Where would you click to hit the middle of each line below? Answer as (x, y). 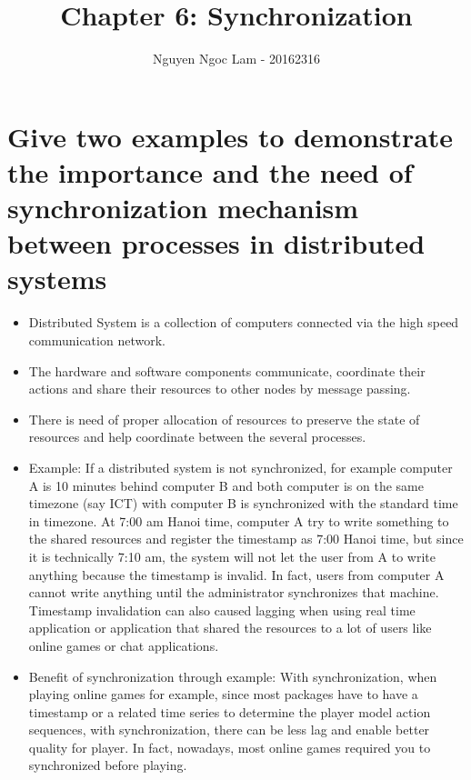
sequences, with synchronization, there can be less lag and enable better (229, 730)
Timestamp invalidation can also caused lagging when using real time (222, 610)
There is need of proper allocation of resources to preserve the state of (224, 419)
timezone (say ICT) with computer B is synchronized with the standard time (243, 503)
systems (57, 279)
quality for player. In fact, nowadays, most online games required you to (230, 747)
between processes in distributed (216, 243)
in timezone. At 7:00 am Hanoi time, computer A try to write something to (239, 520)
